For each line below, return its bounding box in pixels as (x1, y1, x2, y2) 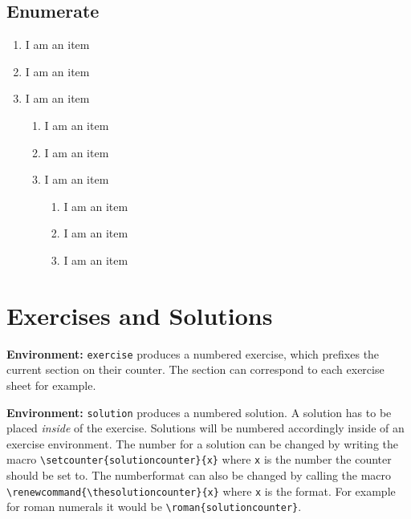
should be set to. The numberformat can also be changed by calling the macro (6, 467, 392, 484)
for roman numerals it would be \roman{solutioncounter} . (6, 498, 302, 515)
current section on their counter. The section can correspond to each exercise (6, 361, 385, 378)
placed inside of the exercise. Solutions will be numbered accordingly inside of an (6, 420, 405, 436)
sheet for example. (6, 376, 96, 393)
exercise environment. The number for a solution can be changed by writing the (6, 435, 399, 452)
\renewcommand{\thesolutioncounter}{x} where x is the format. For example (6, 482, 396, 499)
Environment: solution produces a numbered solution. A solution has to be (6, 403, 392, 420)
